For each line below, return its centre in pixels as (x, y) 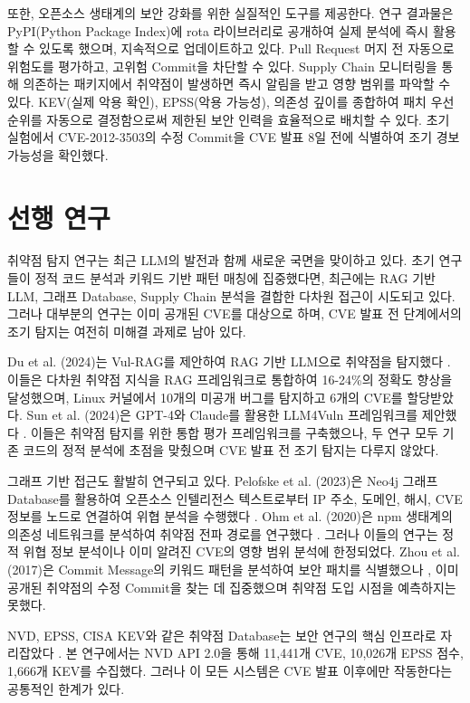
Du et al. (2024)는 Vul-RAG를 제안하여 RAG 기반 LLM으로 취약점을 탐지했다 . (229, 361)
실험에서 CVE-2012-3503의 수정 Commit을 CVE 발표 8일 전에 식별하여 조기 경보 (234, 137)
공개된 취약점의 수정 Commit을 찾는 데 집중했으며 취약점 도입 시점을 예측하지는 (232, 587)
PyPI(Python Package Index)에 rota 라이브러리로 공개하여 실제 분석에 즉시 (218, 30)
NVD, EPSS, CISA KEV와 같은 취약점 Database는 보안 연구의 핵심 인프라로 (222, 635)
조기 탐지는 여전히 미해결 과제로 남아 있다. (127, 331)
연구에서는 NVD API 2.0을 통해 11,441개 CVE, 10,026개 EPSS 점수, (273, 653)
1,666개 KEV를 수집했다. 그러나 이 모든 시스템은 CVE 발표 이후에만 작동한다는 (230, 670)
